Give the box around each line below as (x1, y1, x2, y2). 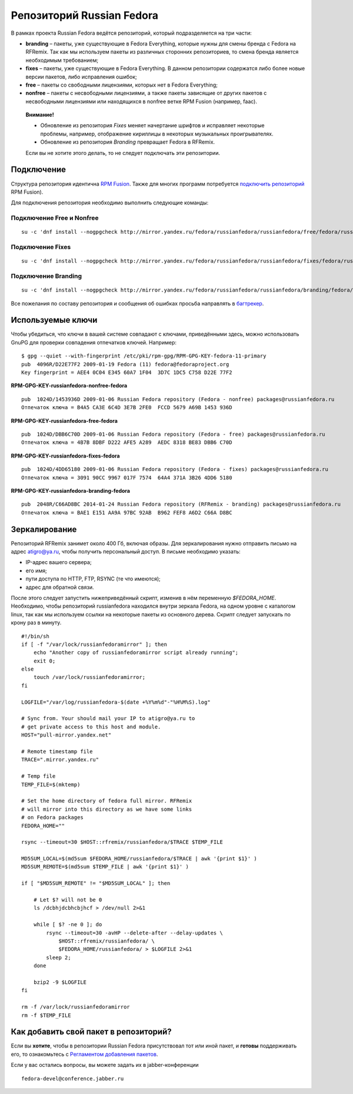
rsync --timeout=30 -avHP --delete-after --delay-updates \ (46, 929, 223, 936)
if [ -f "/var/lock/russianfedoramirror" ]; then (21, 641, 168, 648)
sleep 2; (46, 954, 71, 961)
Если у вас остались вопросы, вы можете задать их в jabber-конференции (11, 1062, 199, 1069)
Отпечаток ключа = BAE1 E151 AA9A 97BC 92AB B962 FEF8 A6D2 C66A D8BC (21, 509, 232, 516)
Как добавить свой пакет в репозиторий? (11, 1027, 172, 1037)
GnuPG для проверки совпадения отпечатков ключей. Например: (11, 339, 176, 346)
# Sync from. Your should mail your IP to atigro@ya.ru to (21, 715, 195, 722)
